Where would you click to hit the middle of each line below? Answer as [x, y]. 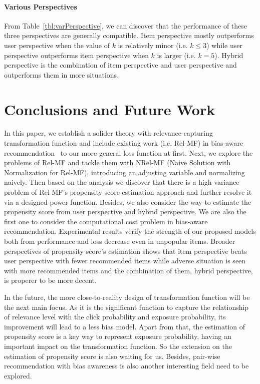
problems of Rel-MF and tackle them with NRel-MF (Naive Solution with [117, 162]
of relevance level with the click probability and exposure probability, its [115, 317]
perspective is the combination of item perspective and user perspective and [120, 65]
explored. [18, 375]
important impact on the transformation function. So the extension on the [118, 346]
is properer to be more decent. [50, 280]
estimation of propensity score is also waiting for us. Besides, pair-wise [112, 356]
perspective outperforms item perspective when [76, 55]
